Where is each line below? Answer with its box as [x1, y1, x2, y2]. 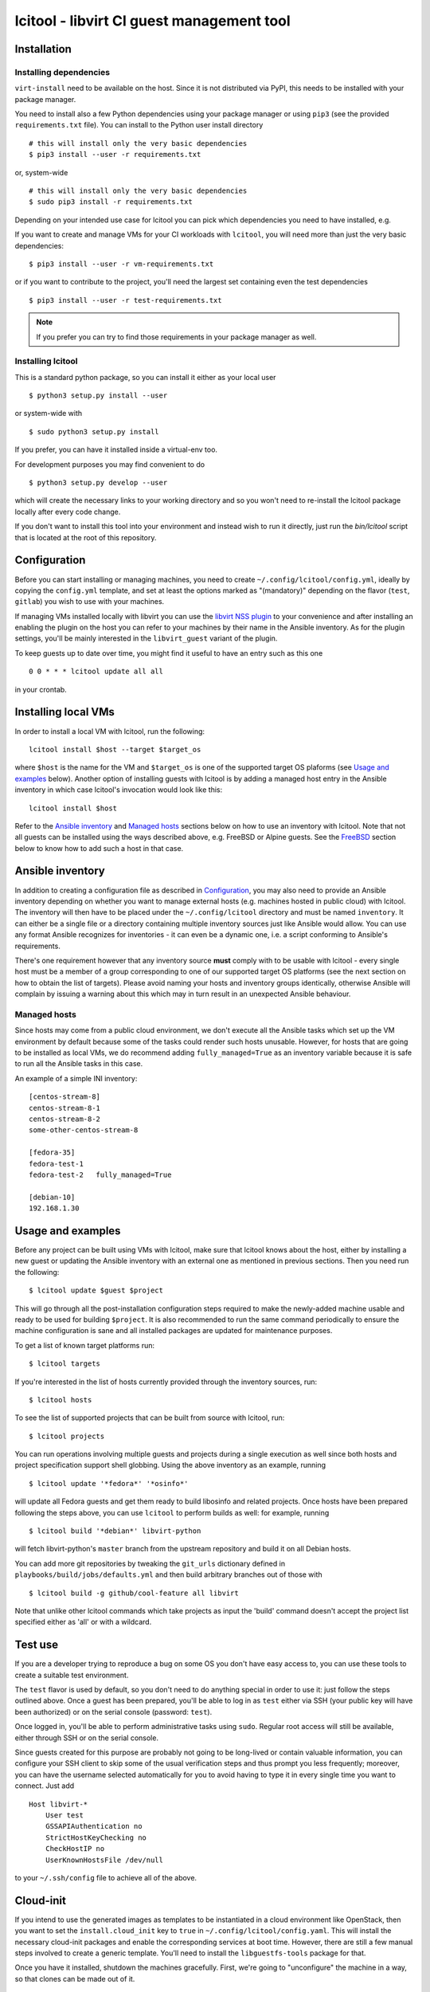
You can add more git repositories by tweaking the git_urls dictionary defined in [14, 1559, 286, 1568]
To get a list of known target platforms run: [14, 1340, 155, 1350]
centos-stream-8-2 [29, 1114, 101, 1123]
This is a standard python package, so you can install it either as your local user [14, 372, 276, 382]
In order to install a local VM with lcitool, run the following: [14, 726, 205, 736]
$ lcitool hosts [29, 1395, 92, 1404]
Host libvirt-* [29, 1799, 88, 1809]
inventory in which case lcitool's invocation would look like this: [14, 785, 223, 794]
